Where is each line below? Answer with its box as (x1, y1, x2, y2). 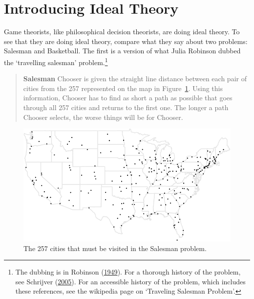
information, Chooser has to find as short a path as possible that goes (23, 92, 233, 103)
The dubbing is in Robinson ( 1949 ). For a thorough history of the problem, (15, 267, 241, 277)
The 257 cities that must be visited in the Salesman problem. (23, 243, 207, 253)
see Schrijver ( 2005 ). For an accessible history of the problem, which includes (15, 276, 246, 286)
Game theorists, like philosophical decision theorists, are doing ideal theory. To (4, 26, 240, 37)
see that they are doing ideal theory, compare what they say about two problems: (4, 36, 248, 46)
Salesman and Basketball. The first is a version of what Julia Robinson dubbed (4, 46, 241, 56)
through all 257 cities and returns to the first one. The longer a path (23, 102, 229, 112)
